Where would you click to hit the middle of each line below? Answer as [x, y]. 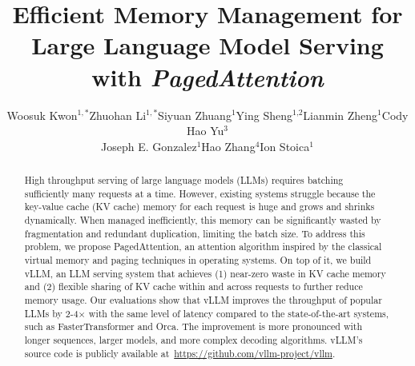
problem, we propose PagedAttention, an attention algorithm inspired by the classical [203, 247]
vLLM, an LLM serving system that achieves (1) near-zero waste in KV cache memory [205, 273]
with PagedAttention [207, 77]
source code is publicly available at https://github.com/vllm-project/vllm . [180, 353]
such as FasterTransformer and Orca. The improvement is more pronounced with [193, 326]
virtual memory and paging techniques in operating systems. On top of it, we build [198, 260]
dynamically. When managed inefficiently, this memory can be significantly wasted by [203, 220]
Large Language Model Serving [207, 45]
